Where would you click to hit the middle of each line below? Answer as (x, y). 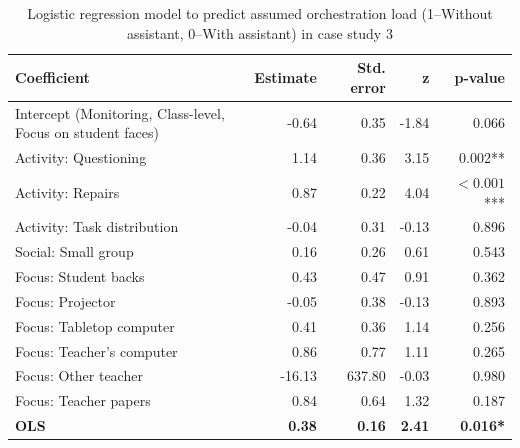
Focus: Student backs (80, 276)
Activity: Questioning (81, 157)
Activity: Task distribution (97, 226)
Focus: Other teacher (79, 375)
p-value (479, 76)
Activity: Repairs (67, 191)
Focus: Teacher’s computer (96, 350)
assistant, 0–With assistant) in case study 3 (260, 32)
